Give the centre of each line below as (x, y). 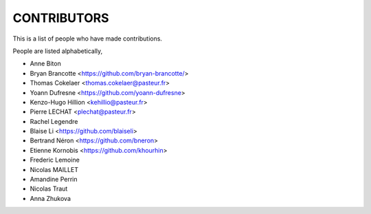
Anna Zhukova (50, 198)
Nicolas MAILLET (54, 169)
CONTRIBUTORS (61, 18)
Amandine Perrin (54, 180)
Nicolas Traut (49, 189)
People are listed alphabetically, (58, 51)
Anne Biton (45, 64)
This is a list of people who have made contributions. (88, 39)
